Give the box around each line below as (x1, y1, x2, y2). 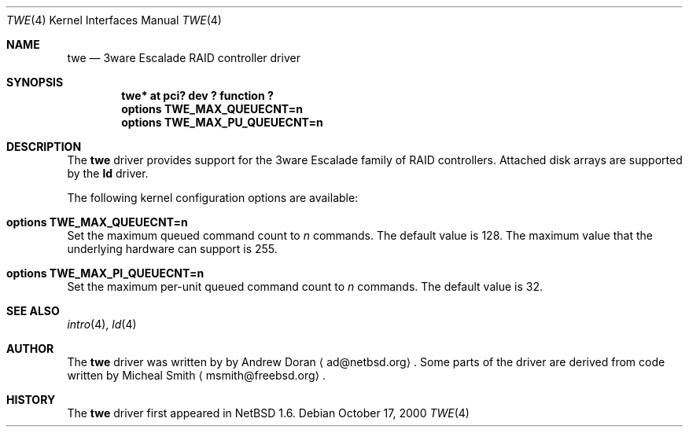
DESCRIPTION (6, 140, 82, 153)
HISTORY (6, 393, 56, 406)
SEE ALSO (6, 304, 60, 317)
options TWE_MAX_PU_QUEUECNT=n (121, 116, 323, 129)
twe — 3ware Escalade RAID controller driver (67, 51, 300, 64)
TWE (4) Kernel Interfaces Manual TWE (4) (6, 13, 222, 27)
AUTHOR (6, 342, 54, 355)
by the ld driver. (67, 167, 149, 180)
